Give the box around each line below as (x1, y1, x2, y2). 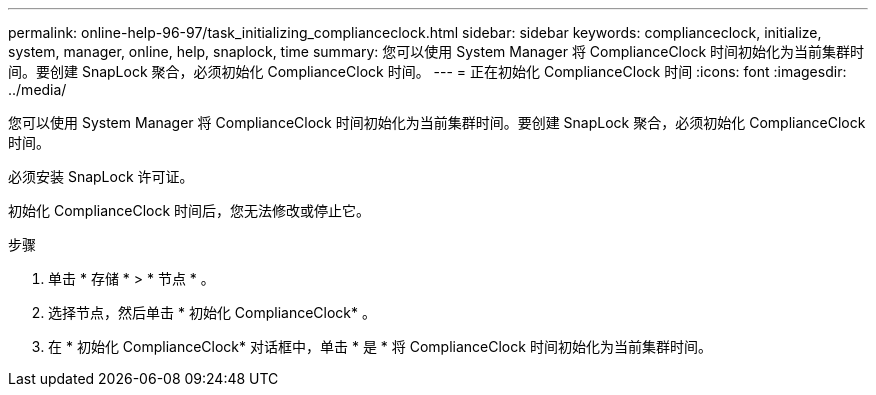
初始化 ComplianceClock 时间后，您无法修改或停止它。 (8, 202, 371, 219)
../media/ (8, 81, 67, 98)
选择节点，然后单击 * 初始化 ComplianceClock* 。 (48, 304, 377, 321)
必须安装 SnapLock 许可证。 (8, 168, 194, 185)
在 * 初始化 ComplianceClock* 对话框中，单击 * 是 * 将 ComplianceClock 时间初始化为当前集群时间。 (48, 338, 712, 355)
